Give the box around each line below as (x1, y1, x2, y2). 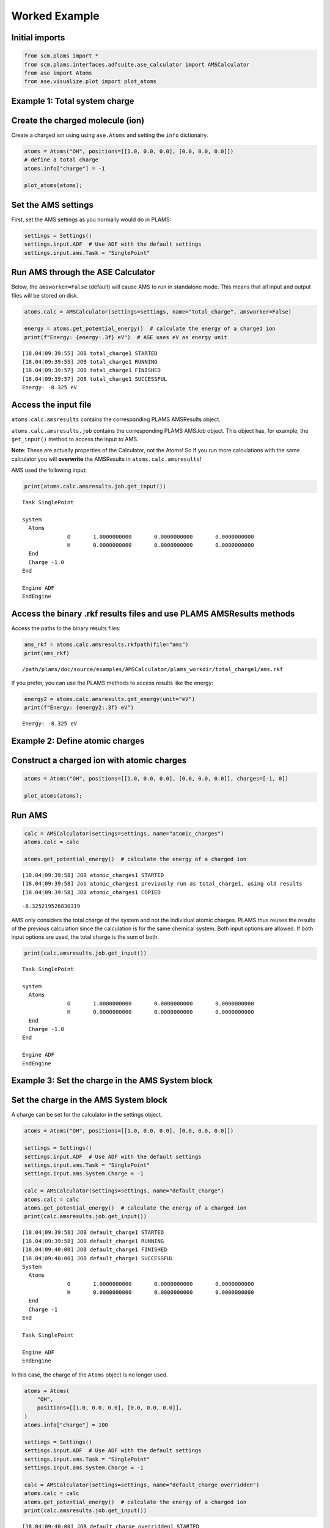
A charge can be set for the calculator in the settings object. (11, 1111, 163, 1118)
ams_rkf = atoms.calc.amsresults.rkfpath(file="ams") (24, 641, 189, 648)
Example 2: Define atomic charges (11, 736, 145, 746)
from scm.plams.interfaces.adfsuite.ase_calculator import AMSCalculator (24, 61, 250, 68)
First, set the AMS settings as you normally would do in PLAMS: (11, 216, 172, 223)
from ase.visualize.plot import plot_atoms (24, 78, 157, 85)
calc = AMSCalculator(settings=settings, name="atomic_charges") (24, 830, 224, 837)
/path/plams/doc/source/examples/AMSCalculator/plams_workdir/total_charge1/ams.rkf (22, 666, 284, 672)
